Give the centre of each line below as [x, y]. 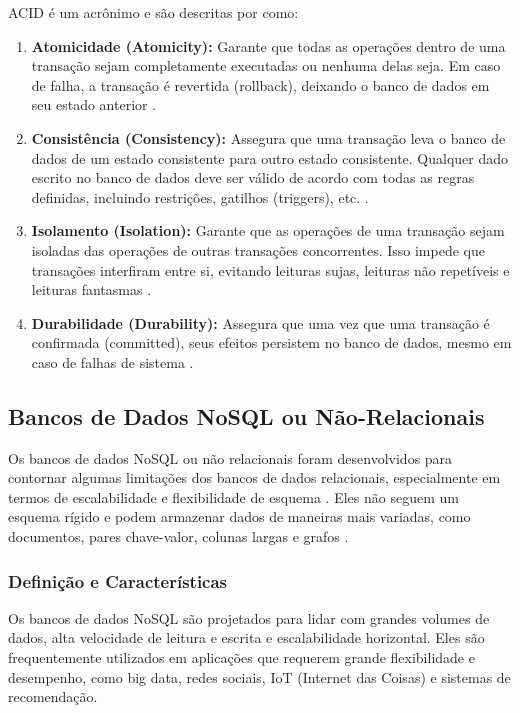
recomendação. [53, 696]
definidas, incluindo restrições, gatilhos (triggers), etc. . [200, 196]
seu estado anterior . [94, 104]
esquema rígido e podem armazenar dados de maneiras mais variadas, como [239, 516]
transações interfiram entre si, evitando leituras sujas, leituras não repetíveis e [270, 269]
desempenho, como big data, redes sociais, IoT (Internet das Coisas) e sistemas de [259, 676]
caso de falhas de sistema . [112, 361]
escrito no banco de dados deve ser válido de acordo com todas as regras [253, 177]
